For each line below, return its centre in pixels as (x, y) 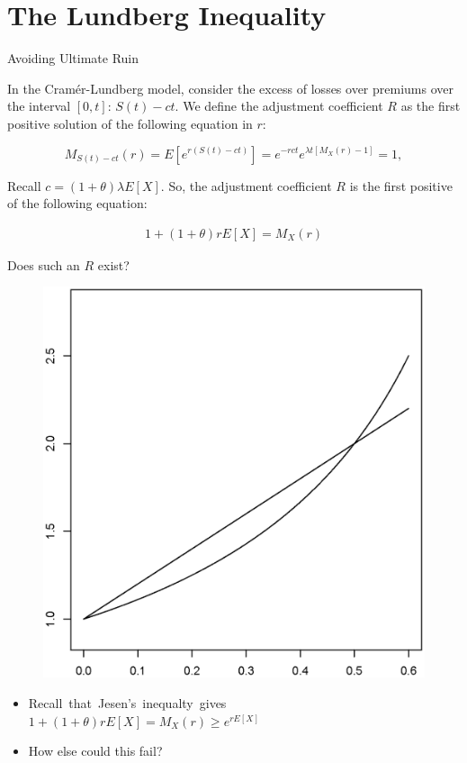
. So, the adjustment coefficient (246, 185)
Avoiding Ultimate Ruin (73, 58)
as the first (431, 106)
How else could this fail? (95, 751)
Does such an (44, 264)
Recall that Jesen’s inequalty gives (127, 703)
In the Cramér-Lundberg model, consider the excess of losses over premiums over (230, 88)
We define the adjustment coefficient (283, 106)
